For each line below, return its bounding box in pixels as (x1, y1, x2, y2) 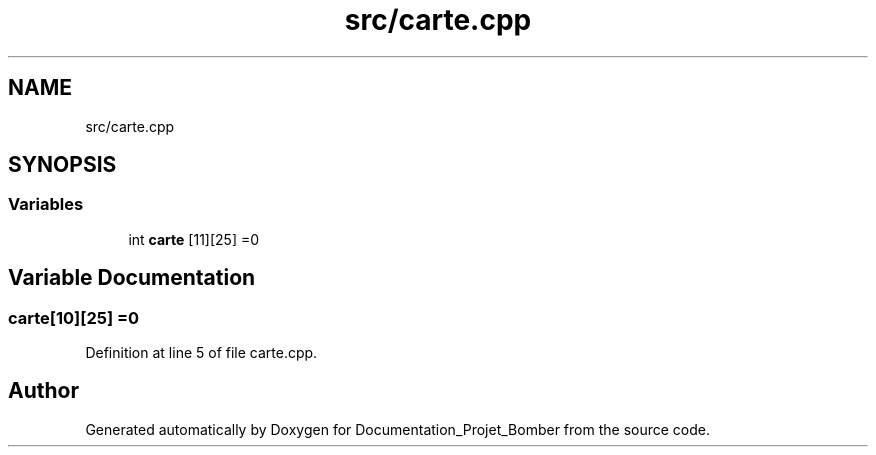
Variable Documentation (8, 265, 256, 291)
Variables (8, 194, 84, 215)
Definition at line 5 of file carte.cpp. (85, 344, 318, 362)
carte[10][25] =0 (8, 307, 140, 328)
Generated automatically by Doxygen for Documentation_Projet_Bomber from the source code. (85, 420, 710, 438)
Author (8, 378, 79, 404)
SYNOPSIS (8, 152, 117, 178)
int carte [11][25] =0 (128, 230, 260, 248)
